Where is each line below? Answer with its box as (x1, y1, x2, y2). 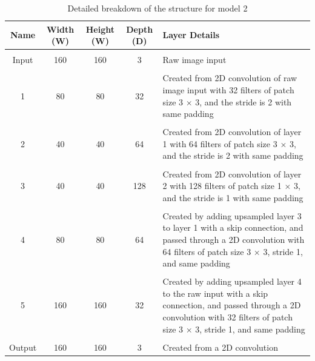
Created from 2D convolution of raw (162, 71, 297, 84)
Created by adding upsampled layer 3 (162, 209, 302, 222)
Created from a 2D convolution (162, 340, 278, 353)
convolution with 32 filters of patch (162, 311, 293, 323)
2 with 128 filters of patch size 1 (162, 179, 282, 192)
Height (85, 22, 114, 35)
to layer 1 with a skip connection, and (162, 221, 303, 234)
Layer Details (162, 28, 220, 41)
